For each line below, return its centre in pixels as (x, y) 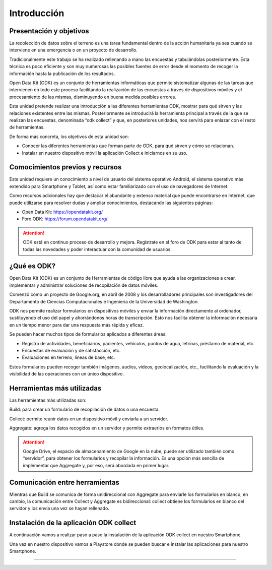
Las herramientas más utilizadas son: (48, 400)
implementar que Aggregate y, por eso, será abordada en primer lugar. (96, 465)
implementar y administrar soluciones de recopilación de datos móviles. (84, 285)
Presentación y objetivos (49, 31)
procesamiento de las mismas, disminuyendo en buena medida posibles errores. (93, 97)
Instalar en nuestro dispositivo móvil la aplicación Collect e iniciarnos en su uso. (105, 153)
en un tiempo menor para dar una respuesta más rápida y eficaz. (77, 325)
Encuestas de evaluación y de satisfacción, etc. (71, 350)
